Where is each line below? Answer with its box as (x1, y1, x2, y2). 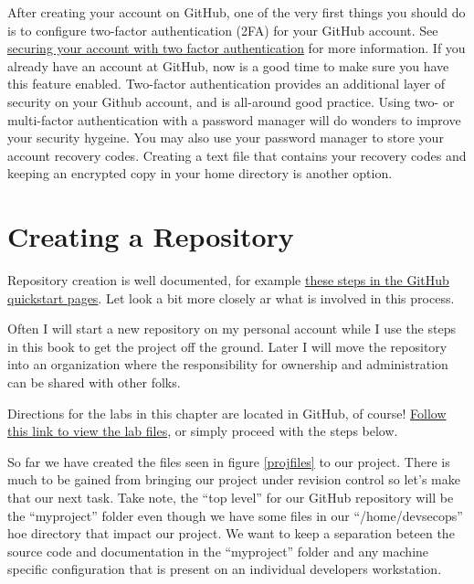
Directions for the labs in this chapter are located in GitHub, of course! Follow (7, 403, 447, 422)
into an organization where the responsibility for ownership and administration (7, 355, 448, 374)
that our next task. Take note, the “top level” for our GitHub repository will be (7, 488, 454, 506)
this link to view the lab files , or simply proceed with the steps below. (7, 421, 398, 441)
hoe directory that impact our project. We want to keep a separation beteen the (7, 524, 455, 543)
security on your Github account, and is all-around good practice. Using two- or (7, 91, 455, 111)
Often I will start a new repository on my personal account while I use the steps (7, 319, 456, 338)
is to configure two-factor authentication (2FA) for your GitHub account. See (7, 20, 438, 39)
